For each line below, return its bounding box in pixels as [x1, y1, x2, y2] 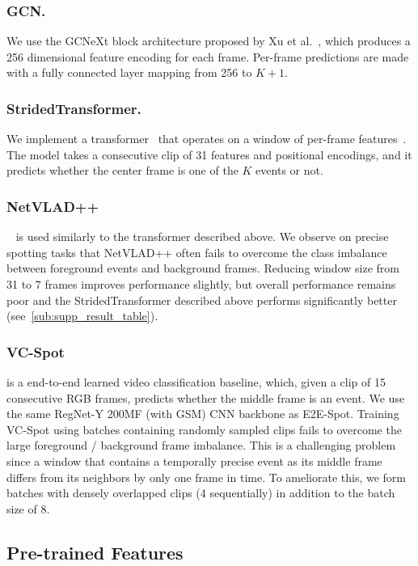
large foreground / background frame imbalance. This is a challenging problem [6, 437, 396, 454]
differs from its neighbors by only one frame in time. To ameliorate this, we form [6, 468, 407, 485]
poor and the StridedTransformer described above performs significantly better [6, 291, 397, 308]
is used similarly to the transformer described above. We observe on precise [15, 228, 389, 245]
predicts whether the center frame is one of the [6, 162, 239, 179]
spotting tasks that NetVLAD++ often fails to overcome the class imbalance [6, 243, 387, 260]
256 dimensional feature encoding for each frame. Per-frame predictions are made [6, 48, 409, 65]
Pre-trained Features [6, 539, 184, 564]
